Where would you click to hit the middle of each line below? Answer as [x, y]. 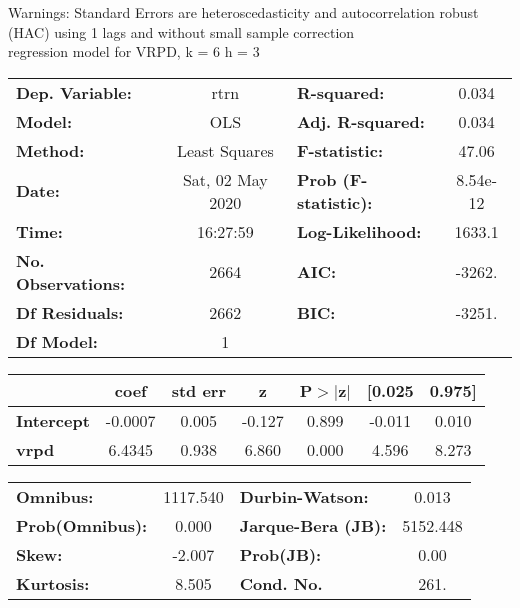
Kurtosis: [53, 583]
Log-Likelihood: [359, 231]
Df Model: [57, 341]
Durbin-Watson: [304, 496]
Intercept [53, 420]
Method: [50, 150]
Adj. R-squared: [360, 121]
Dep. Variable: [74, 92]
